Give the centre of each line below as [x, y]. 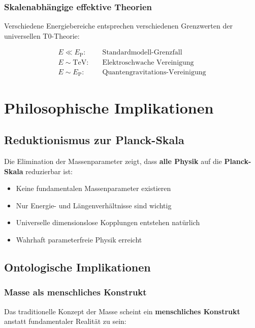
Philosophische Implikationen [109, 107]
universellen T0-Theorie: [42, 35]
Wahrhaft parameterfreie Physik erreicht [79, 239]
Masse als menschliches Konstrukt [75, 292]
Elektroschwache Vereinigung [148, 62]
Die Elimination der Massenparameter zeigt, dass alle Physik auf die [113, 161]
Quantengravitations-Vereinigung [154, 72]
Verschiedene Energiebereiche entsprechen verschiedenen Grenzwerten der [118, 26]
